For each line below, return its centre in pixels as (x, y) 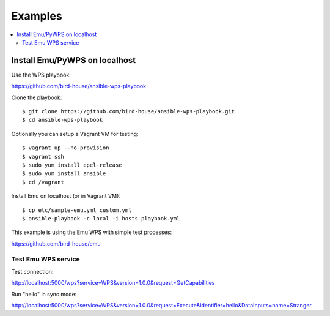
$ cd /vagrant (43, 182)
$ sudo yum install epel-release (72, 165)
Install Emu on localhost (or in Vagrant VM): (66, 196)
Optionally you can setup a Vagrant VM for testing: (75, 134)
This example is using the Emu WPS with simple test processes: (92, 232)
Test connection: (32, 271)
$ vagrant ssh (43, 156)
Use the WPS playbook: (41, 75)
